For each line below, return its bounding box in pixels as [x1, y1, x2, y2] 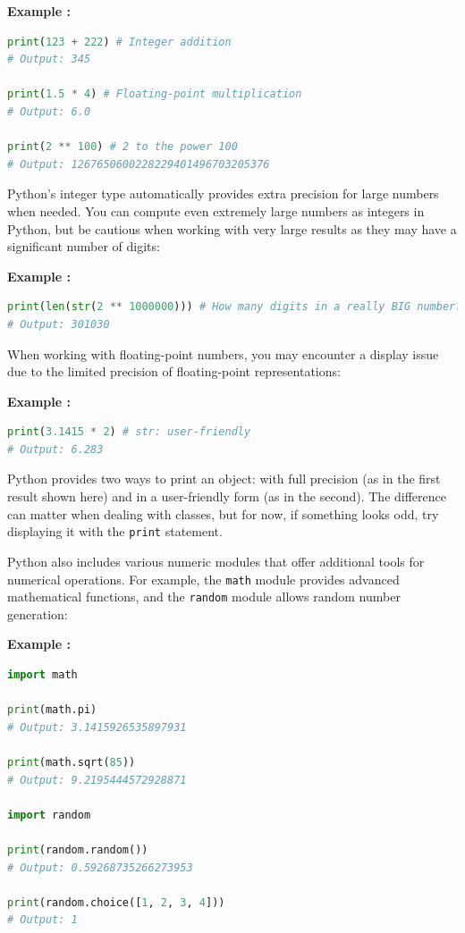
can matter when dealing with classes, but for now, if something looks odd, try [7, 504, 439, 523]
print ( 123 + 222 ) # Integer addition [7, 35, 232, 48]
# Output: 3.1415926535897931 [7, 720, 187, 734]
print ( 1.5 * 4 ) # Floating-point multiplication [7, 88, 302, 101]
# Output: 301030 [7, 317, 110, 331]
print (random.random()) [7, 843, 148, 856]
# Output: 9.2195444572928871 [7, 773, 187, 786]
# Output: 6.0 [7, 105, 91, 118]
